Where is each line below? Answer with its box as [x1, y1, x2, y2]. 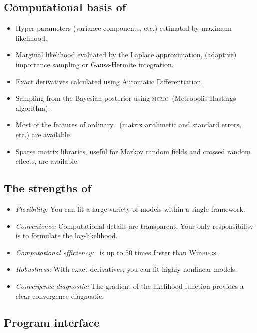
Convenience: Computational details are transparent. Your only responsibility [15, 220, 254, 231]
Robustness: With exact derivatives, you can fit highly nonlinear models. [15, 264, 237, 274]
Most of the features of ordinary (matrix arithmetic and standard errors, [15, 119, 241, 130]
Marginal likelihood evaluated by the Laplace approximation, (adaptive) [15, 49, 237, 60]
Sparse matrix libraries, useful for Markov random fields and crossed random [15, 146, 251, 156]
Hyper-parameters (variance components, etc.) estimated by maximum [15, 23, 232, 33]
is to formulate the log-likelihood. [15, 230, 118, 241]
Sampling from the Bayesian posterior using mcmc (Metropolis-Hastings [15, 93, 236, 103]
